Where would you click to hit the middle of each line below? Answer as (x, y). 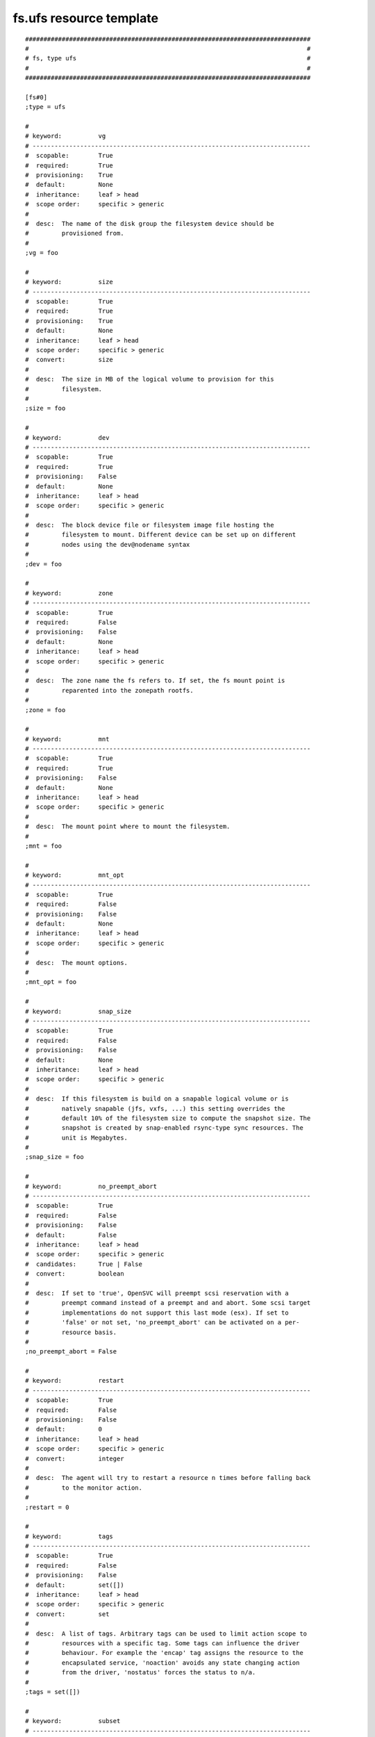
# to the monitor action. (84, 1488)
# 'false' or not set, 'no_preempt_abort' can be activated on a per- (162, 1323)
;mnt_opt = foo (51, 982)
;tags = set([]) (53, 1691)
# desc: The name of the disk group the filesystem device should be (150, 223)
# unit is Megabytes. (77, 1137)
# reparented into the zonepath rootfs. (109, 690)
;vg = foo (42, 253)
